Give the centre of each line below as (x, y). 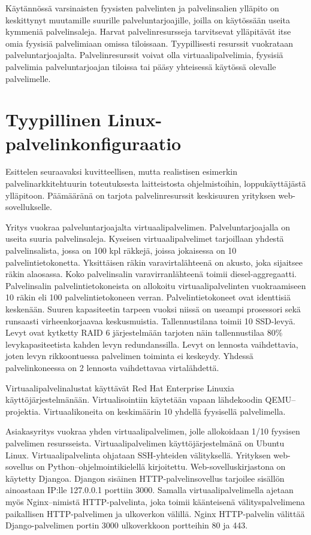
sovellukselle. (29, 207)
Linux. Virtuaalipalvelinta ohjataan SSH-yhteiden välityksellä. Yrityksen (138, 455)
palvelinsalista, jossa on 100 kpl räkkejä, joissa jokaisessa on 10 (121, 250)
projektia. (23, 411)
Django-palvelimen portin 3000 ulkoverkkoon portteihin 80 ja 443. (127, 525)
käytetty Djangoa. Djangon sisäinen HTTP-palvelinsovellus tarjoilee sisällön (145, 478)
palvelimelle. (28, 78)
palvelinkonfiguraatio (93, 143)
